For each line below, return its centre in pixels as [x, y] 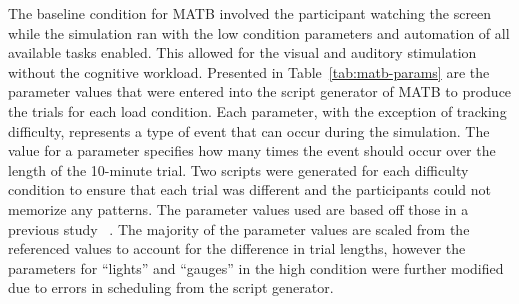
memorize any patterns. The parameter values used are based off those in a [238, 208]
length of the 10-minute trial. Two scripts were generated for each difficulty [238, 169]
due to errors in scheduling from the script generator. [171, 287]
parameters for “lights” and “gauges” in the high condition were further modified [256, 267]
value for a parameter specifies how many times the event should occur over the [252, 150]
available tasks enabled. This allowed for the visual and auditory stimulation [242, 52]
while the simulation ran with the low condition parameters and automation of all [259, 32]
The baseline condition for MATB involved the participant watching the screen [250, 13]
